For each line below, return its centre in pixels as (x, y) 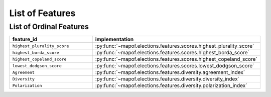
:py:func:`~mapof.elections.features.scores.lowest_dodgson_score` (175, 66)
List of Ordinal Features (49, 27)
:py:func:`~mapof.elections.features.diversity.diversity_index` (167, 79)
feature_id (25, 39)
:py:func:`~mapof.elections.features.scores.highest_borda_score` (172, 53)
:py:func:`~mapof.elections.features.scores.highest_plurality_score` (175, 46)
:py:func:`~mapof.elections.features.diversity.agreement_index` (170, 72)
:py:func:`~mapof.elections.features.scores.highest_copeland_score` (176, 59)
